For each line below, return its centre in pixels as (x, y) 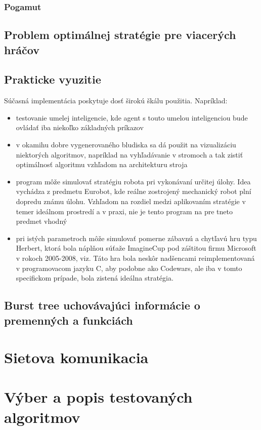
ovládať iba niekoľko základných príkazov (80, 127)
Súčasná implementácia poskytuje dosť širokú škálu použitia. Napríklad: (116, 101)
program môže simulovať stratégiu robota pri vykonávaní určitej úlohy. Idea (133, 181)
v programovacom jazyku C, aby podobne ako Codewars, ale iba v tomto (129, 268)
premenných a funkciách (69, 320)
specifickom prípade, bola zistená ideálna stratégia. (95, 278)
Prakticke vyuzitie (53, 79)
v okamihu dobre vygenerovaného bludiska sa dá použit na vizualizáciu (126, 144)
